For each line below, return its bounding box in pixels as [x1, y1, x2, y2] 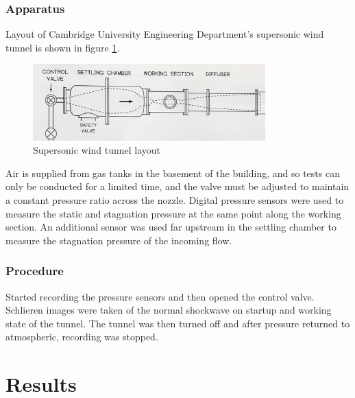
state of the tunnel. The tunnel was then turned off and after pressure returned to [5, 316, 350, 330]
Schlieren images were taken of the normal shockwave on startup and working [5, 303, 332, 317]
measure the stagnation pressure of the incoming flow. [5, 233, 232, 247]
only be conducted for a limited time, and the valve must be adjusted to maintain [5, 179, 350, 194]
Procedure [5, 262, 64, 279]
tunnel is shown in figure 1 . [5, 40, 120, 54]
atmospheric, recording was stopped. [5, 329, 158, 344]
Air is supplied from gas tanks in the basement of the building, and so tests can [5, 165, 340, 180]
